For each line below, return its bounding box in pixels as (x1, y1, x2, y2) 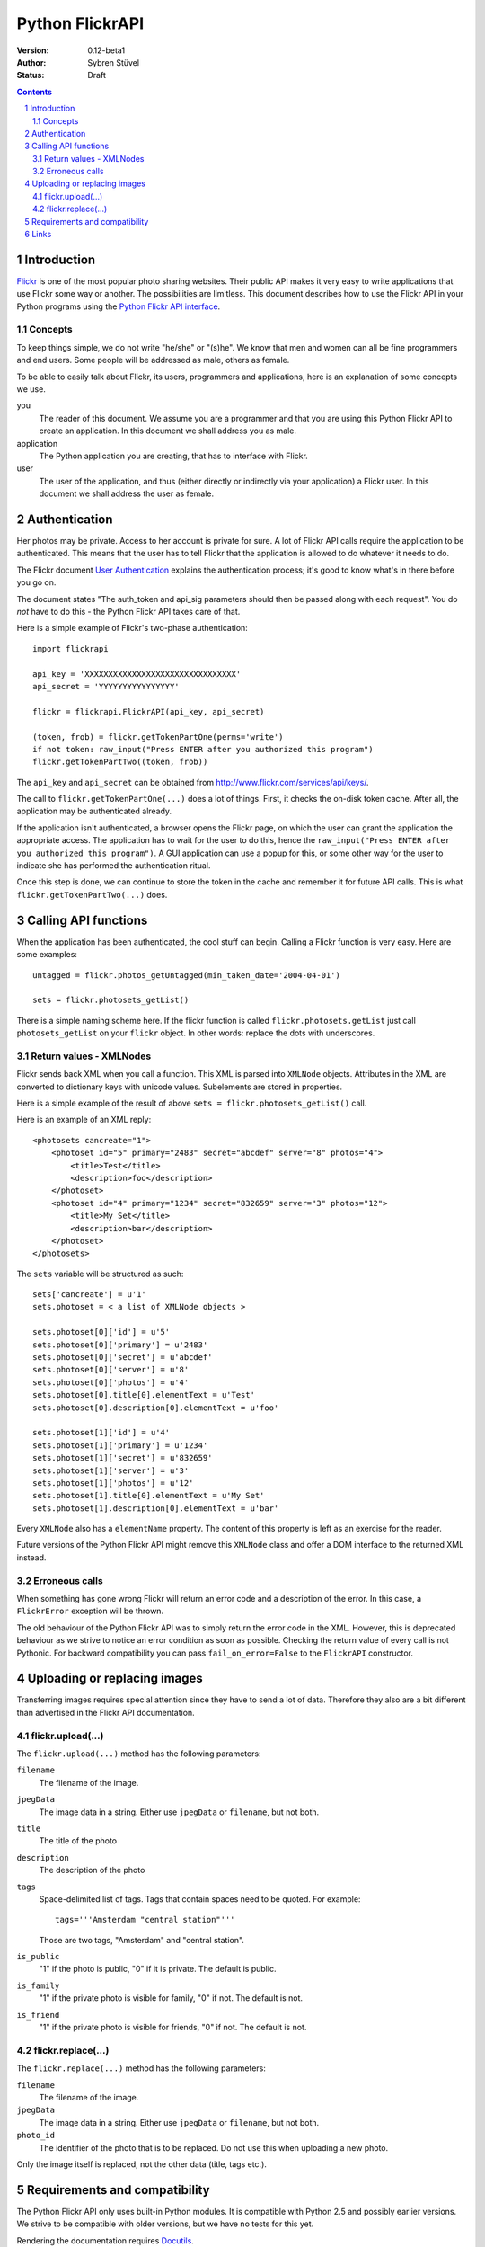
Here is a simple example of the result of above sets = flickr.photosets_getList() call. (16, 1097, 367, 1108)
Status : (16, 70, 45, 81)
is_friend (16, 2010, 60, 2020)
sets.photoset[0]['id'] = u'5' (32, 1327, 171, 1337)
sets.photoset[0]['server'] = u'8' (32, 1364, 190, 1375)
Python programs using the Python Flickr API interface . (16, 301, 221, 312)
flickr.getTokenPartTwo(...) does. (16, 889, 168, 900)
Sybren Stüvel (87, 57, 139, 67)
